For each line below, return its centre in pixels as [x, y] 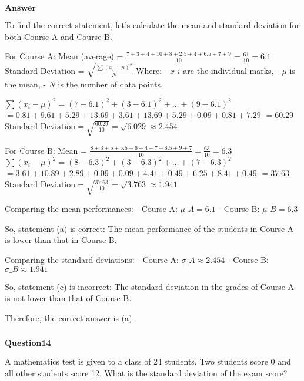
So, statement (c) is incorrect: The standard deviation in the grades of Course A [150, 286]
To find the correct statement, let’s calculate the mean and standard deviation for [152, 25]
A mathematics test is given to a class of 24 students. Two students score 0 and [148, 361]
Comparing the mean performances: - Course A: [91, 209]
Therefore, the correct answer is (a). [70, 317]
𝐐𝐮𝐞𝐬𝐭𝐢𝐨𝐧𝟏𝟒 [28, 344]
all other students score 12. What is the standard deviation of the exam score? [146, 373]
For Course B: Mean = [46, 150]
